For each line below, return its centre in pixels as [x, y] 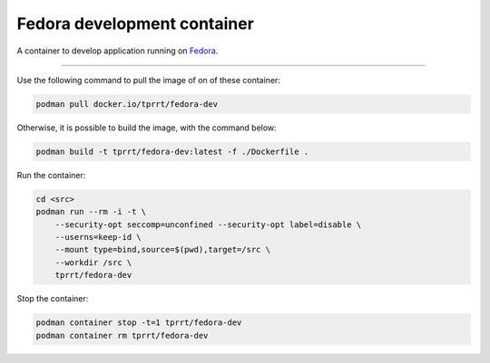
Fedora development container [135, 24]
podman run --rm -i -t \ [91, 212]
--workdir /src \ [93, 262]
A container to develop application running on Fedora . [118, 51]
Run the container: [51, 175]
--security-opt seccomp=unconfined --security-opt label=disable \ [208, 224]
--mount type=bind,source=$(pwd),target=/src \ [163, 250]
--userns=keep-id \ [98, 237]
